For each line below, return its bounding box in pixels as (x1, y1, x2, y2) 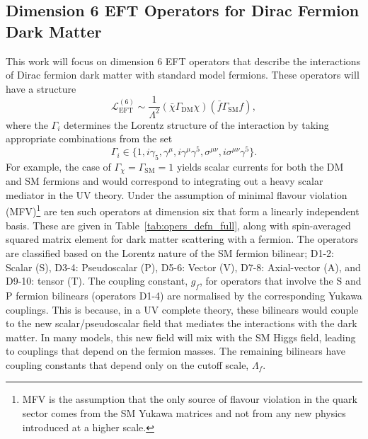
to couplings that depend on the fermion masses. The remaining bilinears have (6, 343, 346, 358)
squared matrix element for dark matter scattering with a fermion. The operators (6, 232, 358, 246)
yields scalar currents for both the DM (176, 159, 344, 173)
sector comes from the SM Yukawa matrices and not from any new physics (22, 406, 346, 421)
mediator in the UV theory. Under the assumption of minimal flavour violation (6, 187, 347, 202)
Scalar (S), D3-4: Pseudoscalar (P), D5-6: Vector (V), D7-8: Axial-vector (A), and (6, 259, 361, 274)
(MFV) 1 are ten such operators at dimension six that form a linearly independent (6, 202, 360, 219)
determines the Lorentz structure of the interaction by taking (64, 117, 329, 132)
